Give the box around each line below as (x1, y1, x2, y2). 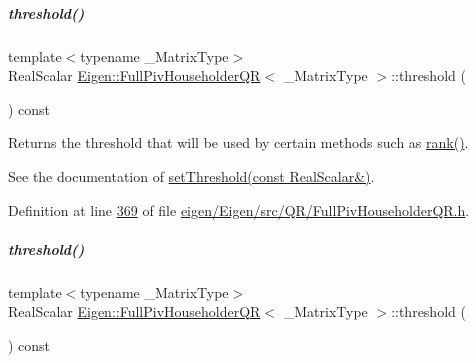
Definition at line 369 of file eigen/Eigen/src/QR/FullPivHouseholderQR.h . (8, 199, 470, 220)
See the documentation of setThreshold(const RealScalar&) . (8, 165, 375, 186)
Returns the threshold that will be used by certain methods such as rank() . (8, 132, 469, 153)
